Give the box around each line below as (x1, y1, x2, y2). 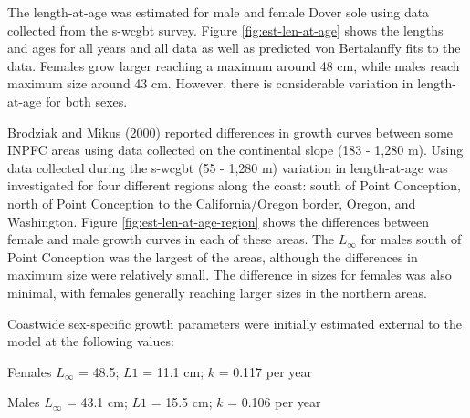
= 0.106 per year (227, 393, 321, 412)
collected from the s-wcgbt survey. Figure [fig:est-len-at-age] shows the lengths (7, 20, 444, 39)
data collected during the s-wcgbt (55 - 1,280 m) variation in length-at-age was (7, 158, 448, 177)
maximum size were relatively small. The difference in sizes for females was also (7, 265, 452, 284)
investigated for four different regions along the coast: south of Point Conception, (7, 176, 461, 195)
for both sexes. (45, 91, 128, 110)
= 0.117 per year (218, 362, 313, 381)
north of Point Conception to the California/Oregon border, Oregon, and (7, 193, 416, 212)
